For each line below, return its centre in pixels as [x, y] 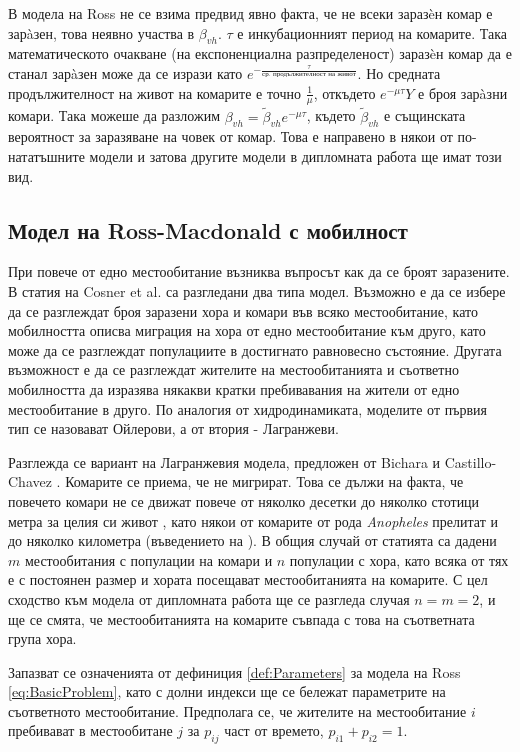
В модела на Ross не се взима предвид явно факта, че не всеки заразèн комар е [250, 13]
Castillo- [470, 461]
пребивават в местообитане [90, 730]
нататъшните [46, 156]
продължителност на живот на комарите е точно [155, 92]
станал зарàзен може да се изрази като [125, 72]
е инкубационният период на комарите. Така [372, 32]
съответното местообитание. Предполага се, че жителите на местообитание [237, 710]
